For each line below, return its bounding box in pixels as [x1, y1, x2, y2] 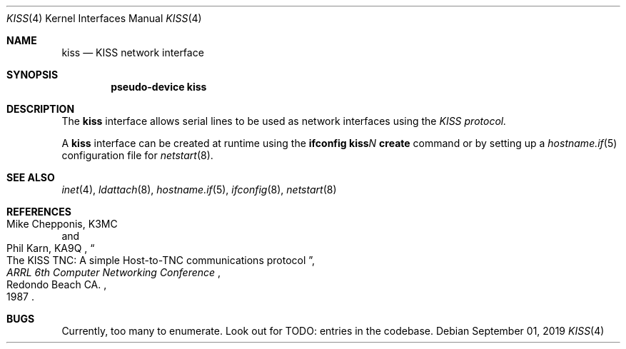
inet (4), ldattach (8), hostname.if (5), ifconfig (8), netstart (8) [61, 183, 337, 196]
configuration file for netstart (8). [61, 149, 213, 161]
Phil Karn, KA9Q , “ [6, 242, 95, 254]
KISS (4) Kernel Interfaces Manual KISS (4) [6, 12, 202, 24]
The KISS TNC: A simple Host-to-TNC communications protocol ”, [6, 254, 315, 266]
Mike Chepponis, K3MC [6, 218, 118, 230]
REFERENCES [6, 206, 71, 218]
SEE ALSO [6, 171, 55, 183]
